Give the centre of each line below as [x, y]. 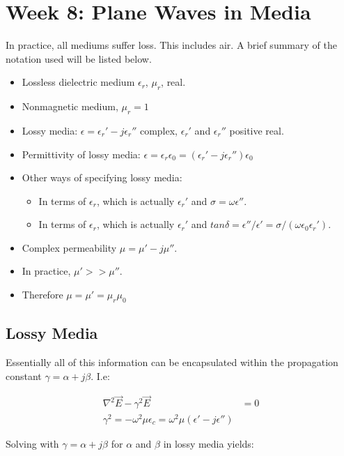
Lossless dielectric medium [78, 82]
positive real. [257, 130]
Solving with [32, 443]
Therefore [42, 295]
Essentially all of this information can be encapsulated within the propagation [172, 362]
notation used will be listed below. [79, 58]
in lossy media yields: [209, 443]
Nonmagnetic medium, [70, 106]
